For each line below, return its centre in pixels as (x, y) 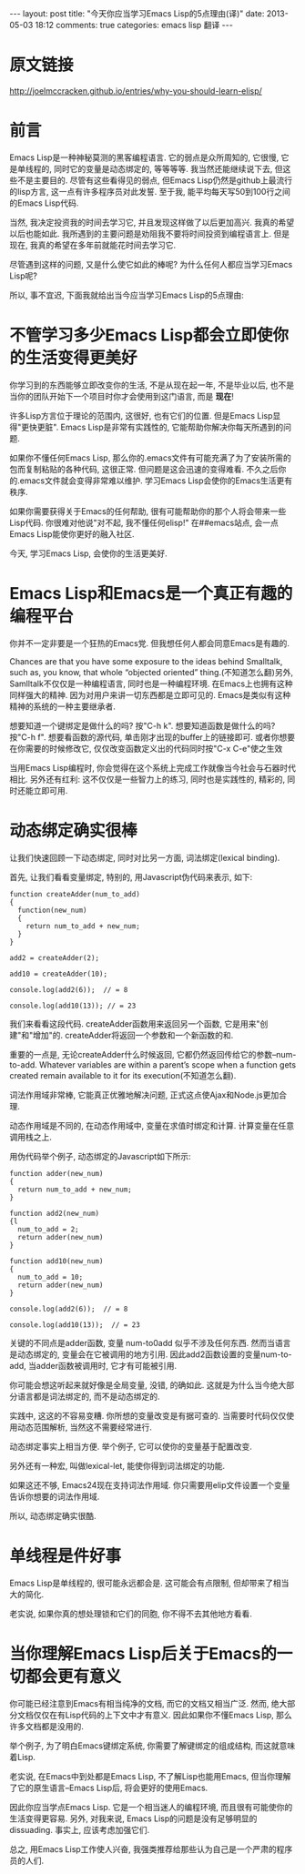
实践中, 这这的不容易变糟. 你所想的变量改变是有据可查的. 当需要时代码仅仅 (148, 1415)
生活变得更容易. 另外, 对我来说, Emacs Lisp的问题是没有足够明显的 (133, 1818)
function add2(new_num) (55, 1213)
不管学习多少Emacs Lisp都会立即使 (141, 335)
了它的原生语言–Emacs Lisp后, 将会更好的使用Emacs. (109, 1788)
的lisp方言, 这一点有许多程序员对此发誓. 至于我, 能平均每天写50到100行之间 (150, 191)
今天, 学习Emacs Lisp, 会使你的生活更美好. (89, 553)
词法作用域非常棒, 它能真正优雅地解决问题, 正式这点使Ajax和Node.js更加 (144, 1095)
